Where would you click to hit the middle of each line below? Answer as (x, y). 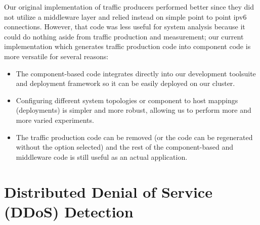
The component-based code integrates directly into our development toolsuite (136, 73)
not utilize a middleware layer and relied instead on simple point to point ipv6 (125, 16)
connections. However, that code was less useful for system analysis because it (125, 27)
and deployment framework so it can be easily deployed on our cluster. (125, 83)
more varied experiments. (55, 120)
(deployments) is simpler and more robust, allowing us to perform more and (134, 110)
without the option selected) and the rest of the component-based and (125, 147)
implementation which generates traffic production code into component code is (127, 46)
